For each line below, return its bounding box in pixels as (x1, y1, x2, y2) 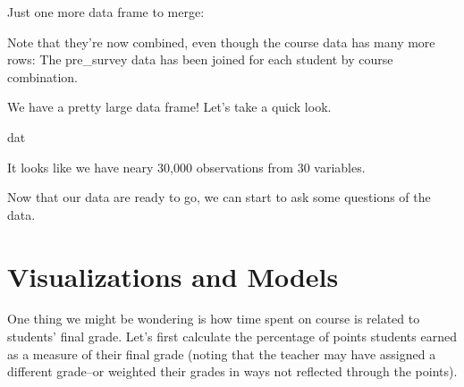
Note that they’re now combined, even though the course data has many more (7, 32, 435, 51)
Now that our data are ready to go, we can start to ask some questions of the (7, 188, 431, 206)
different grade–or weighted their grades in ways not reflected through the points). (7, 362, 458, 381)
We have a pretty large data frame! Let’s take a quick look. (7, 97, 332, 116)
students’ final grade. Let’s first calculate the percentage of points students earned (7, 327, 457, 346)
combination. (7, 67, 78, 86)
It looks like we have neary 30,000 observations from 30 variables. (7, 157, 366, 176)
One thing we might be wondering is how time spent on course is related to (7, 309, 420, 328)
